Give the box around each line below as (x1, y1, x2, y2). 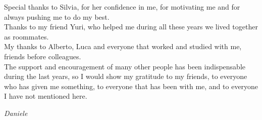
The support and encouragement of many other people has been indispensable (4, 61, 246, 71)
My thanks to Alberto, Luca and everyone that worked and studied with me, (4, 41, 242, 52)
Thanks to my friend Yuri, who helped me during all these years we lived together (4, 21, 258, 32)
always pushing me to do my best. (4, 11, 110, 22)
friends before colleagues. (4, 51, 81, 61)
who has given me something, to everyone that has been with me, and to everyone (4, 81, 258, 91)
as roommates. (4, 31, 49, 42)
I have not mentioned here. (4, 91, 87, 101)
